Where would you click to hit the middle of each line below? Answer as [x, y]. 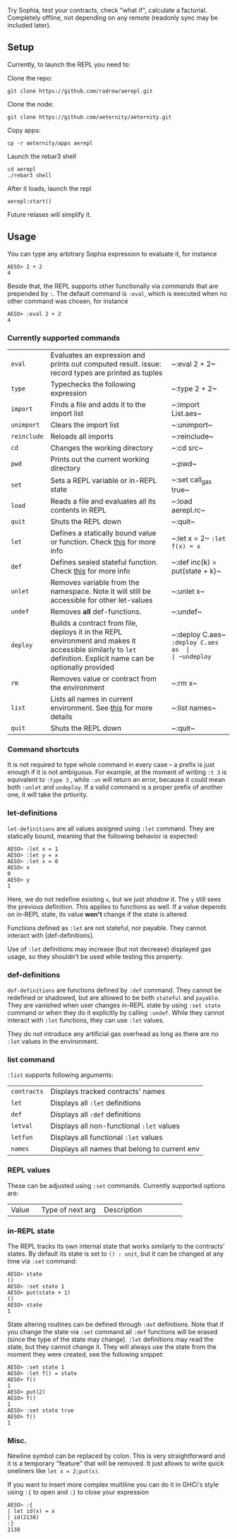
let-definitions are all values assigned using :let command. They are [111, 828]
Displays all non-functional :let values [115, 1126]
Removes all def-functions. [96, 612]
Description [123, 1209]
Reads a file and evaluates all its [103, 501]
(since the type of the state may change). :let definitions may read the [110, 1339]
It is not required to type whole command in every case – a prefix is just [111, 765]
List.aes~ [187, 413]
